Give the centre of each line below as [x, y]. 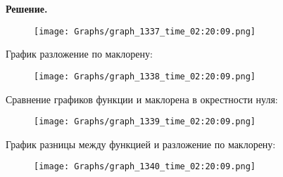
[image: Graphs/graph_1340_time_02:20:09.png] [145, 167]
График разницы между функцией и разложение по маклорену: [141, 144]
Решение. [27, 8]
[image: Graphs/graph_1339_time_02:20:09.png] [145, 122]
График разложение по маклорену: [79, 54]
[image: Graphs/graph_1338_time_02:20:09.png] [145, 76]
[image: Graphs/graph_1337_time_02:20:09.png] [145, 31]
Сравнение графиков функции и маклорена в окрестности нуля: [142, 99]
